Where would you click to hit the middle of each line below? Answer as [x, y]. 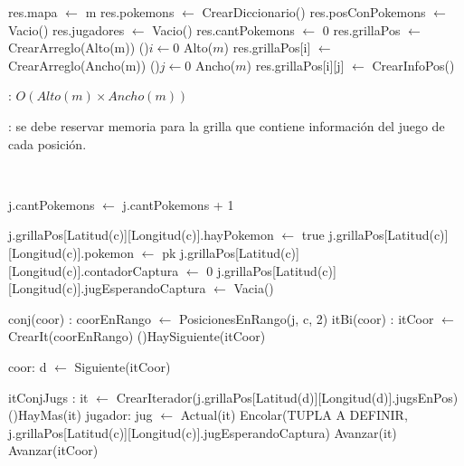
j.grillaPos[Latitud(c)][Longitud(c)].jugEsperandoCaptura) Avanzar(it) [203, 432]
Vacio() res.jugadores [66, 29]
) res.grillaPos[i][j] [295, 65]
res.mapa [33, 12]
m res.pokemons [130, 12]
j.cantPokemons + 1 [178, 204]
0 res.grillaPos [361, 29]
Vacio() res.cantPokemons [223, 29]
